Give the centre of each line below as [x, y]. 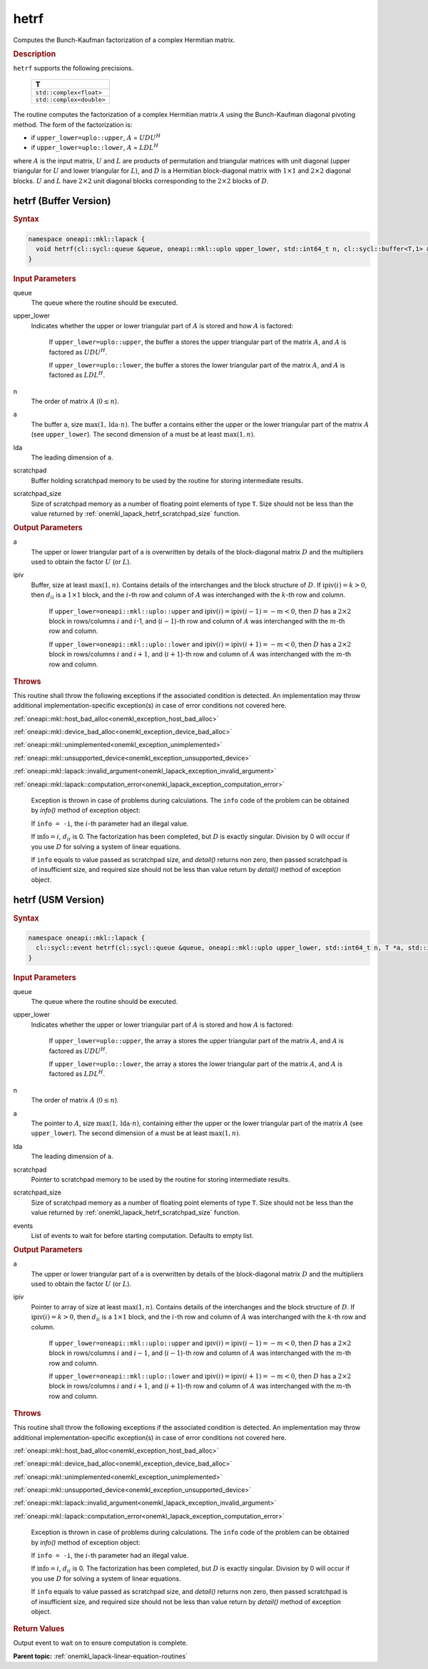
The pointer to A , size [63, 1123]
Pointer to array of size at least [76, 1307]
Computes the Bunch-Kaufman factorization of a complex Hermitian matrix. [124, 40]
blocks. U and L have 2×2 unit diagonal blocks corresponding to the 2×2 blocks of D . [141, 181]
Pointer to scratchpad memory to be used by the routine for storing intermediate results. [160, 1179]
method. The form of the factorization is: [73, 124]
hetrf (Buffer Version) [62, 201]
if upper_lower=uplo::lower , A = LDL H [95, 147]
